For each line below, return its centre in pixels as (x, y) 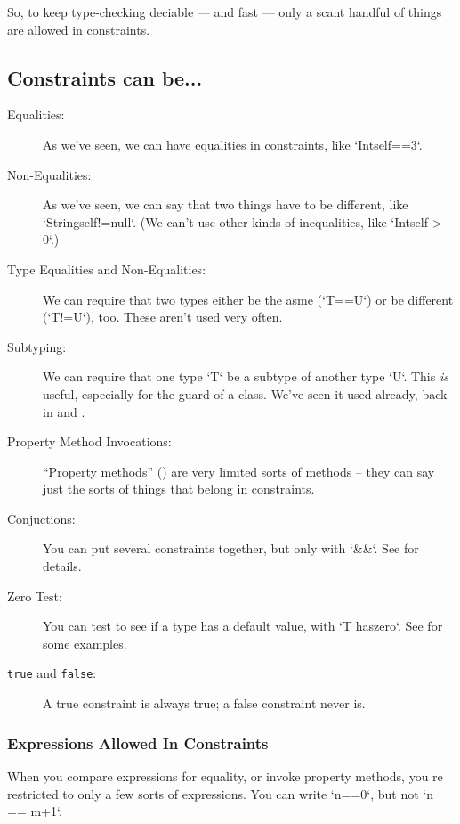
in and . (64, 411)
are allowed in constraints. (79, 29)
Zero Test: (35, 596)
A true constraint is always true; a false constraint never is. (204, 703)
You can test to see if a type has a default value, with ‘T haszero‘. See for (243, 626)
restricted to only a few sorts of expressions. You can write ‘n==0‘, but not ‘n (220, 793)
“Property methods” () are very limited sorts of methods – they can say (239, 471)
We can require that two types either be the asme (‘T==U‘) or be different (248, 299)
